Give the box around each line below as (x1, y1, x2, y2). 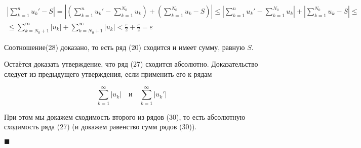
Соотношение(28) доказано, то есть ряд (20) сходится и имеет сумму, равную (4, 41, 245, 52)
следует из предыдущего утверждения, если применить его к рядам (4, 68, 212, 79)
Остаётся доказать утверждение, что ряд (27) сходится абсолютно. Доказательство (4, 59, 258, 69)
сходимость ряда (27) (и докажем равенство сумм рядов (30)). (4, 121, 197, 132)
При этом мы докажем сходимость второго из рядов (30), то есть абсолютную (4, 111, 246, 122)
